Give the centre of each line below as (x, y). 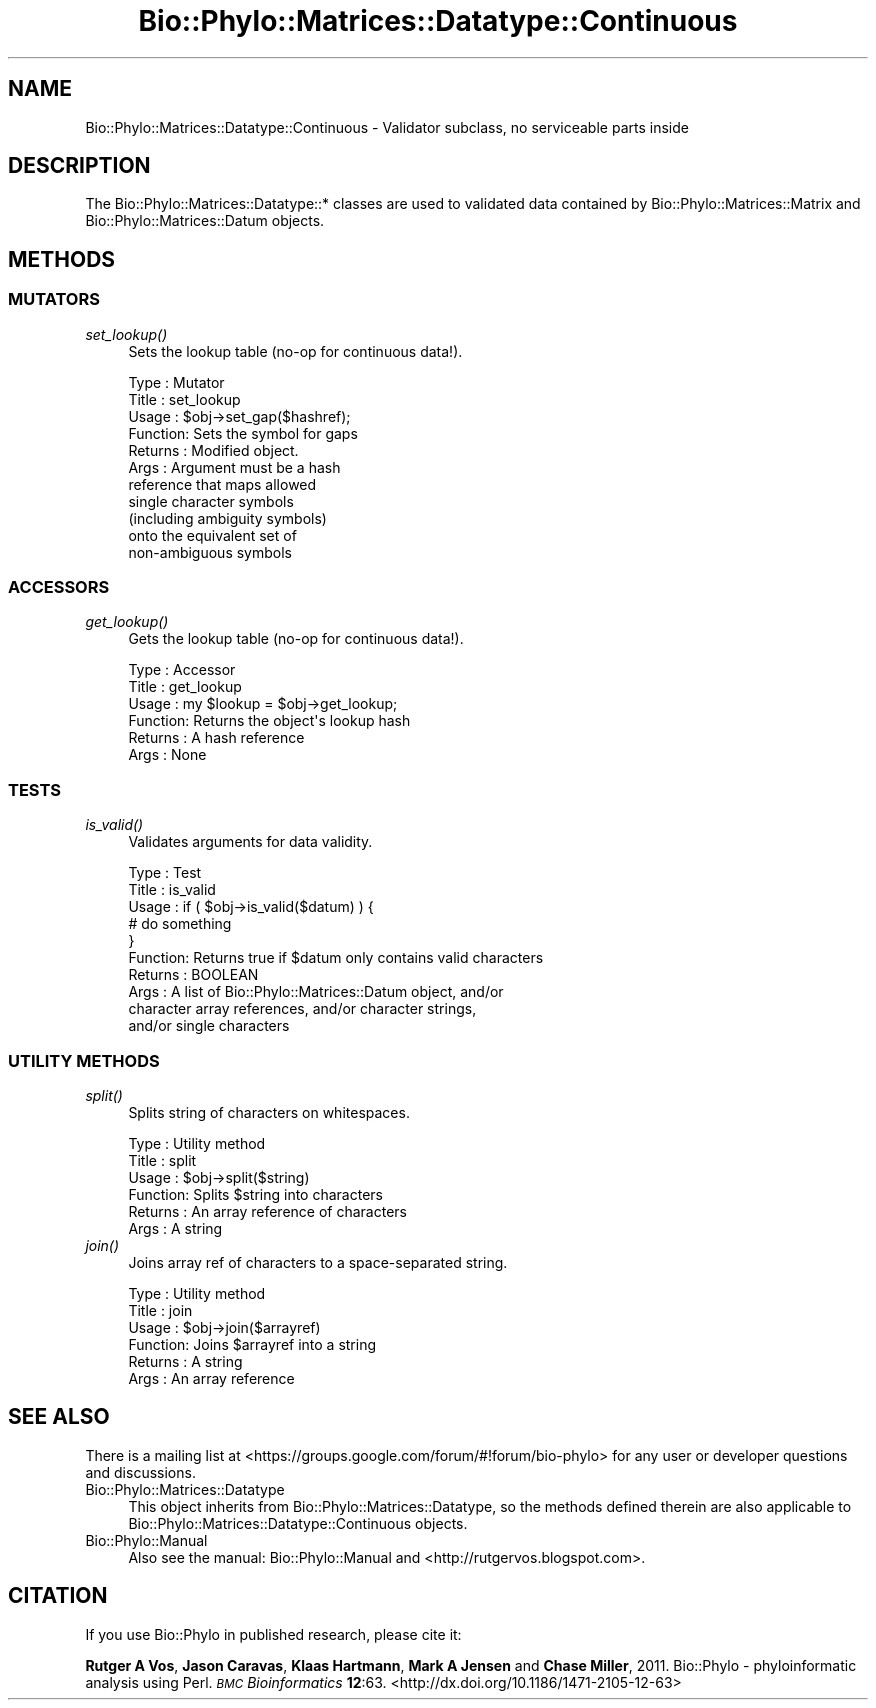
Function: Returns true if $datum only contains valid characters (336, 958)
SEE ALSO (59, 1417)
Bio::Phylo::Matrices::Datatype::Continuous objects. (298, 1523)
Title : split (162, 1160)
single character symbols (211, 501)
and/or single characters (209, 1026)
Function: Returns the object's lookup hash (269, 721)
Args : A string (175, 1228)
